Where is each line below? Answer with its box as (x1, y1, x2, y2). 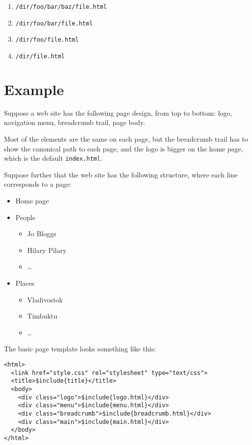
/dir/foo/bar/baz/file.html (15, 3, 107, 10)
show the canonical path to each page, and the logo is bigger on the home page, (4, 143, 243, 153)
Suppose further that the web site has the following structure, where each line (4, 169, 238, 179)
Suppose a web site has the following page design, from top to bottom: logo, (4, 107, 232, 118)
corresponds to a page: (4, 179, 72, 189)
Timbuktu (27, 311, 58, 321)
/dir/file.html (15, 52, 65, 60)
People (15, 212, 36, 222)
